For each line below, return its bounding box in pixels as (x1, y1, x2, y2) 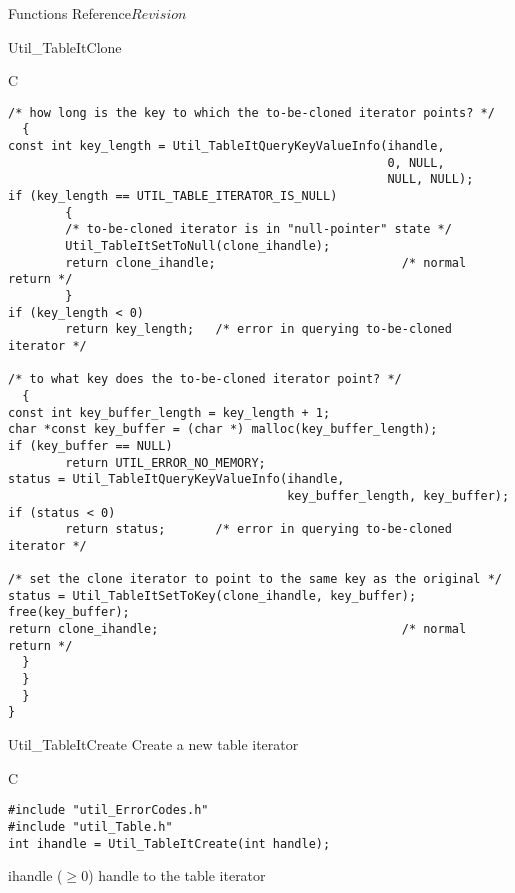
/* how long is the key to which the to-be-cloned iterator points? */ (8, 105, 495, 120)
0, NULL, (387, 155, 445, 170)
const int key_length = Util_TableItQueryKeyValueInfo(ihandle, (8, 139, 445, 154)
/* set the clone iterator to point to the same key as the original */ (8, 572, 502, 587)
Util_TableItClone (8, 36, 122, 57)
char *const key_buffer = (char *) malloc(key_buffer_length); (8, 422, 438, 437)
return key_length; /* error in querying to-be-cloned (65, 322, 452, 337)
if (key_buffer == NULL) (8, 438, 173, 453)
